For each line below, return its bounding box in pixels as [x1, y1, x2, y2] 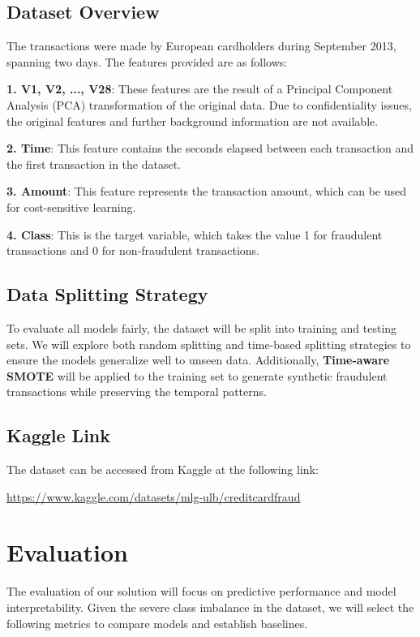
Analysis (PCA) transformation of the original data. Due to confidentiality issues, [6, 96, 412, 113]
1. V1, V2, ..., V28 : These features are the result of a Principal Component [6, 80, 393, 97]
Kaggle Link [6, 423, 111, 448]
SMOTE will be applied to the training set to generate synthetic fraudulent [6, 367, 388, 384]
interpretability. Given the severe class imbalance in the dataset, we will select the [6, 599, 414, 616]
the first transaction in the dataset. [6, 155, 181, 172]
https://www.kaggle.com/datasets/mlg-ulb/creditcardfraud [6, 488, 301, 505]
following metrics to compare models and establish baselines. [6, 614, 308, 631]
